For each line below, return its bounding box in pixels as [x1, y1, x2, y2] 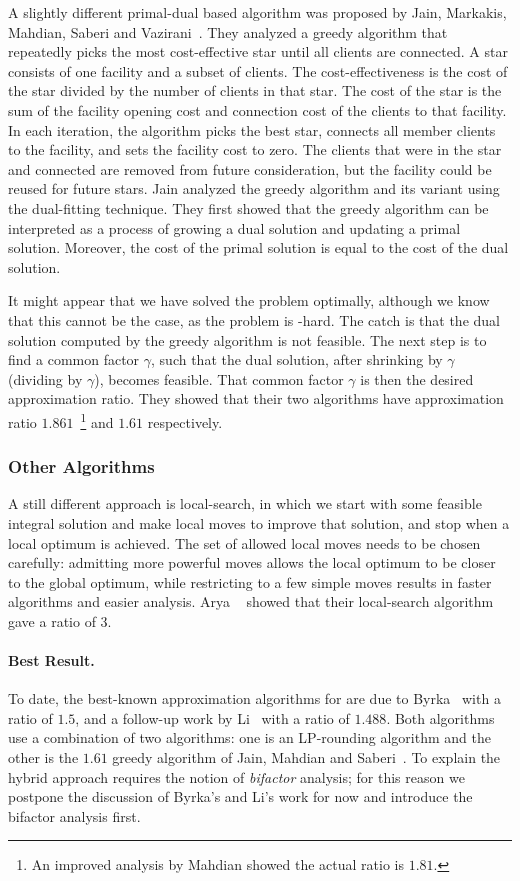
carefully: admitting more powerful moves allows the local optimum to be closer [8, 552, 496, 573]
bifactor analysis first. [8, 805, 141, 826]
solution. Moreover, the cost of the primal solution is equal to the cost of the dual [8, 237, 509, 258]
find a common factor [8, 349, 140, 370]
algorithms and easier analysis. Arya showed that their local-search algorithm [8, 591, 494, 612]
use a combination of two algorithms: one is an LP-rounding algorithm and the [8, 727, 491, 748]
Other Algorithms [8, 454, 155, 479]
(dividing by [8, 368, 83, 389]
